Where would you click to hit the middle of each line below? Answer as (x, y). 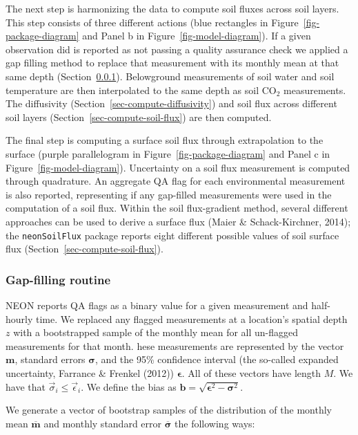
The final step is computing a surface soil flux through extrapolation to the (165, 140)
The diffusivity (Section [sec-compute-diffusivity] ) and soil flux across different (171, 103)
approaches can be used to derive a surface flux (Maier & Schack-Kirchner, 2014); (178, 221)
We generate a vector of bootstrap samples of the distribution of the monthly (169, 410)
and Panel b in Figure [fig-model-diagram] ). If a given (197, 36)
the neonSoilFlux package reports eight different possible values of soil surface (172, 235)
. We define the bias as (129, 386)
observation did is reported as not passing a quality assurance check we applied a (177, 49)
